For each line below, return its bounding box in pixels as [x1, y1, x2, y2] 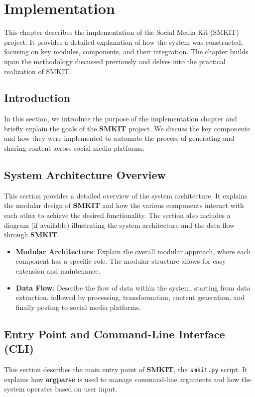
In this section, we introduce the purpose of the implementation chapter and [4, 113, 237, 124]
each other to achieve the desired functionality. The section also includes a [4, 210, 231, 220]
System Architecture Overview [4, 167, 166, 183]
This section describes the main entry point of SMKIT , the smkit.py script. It [4, 364, 248, 374]
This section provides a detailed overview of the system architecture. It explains [4, 190, 248, 200]
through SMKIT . [4, 229, 60, 240]
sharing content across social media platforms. [4, 143, 145, 153]
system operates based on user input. [4, 384, 117, 394]
